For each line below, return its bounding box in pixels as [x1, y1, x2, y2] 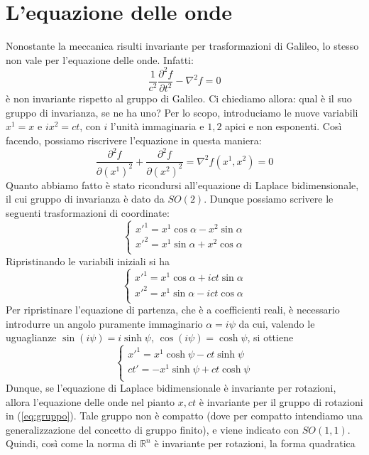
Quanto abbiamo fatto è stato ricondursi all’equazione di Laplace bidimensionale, [6, 177, 359, 192]
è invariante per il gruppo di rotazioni [199, 394, 363, 409]
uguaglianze [6, 330, 57, 345]
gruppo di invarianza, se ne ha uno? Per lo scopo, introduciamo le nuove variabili [6, 105, 358, 119]
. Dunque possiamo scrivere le [204, 191, 334, 206]
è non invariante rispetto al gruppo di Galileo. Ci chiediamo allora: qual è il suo [6, 91, 352, 106]
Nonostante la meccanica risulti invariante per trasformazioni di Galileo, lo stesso [6, 38, 359, 53]
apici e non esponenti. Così [225, 119, 342, 134]
